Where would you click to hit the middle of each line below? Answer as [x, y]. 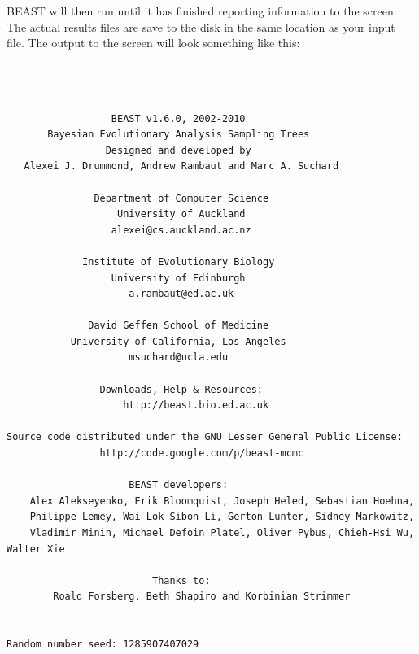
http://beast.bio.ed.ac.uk [196, 405]
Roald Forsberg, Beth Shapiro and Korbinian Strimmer [202, 597]
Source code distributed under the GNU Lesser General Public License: [205, 437]
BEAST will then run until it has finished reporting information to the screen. [202, 11]
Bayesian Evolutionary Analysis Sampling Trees [179, 135]
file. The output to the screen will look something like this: [153, 43]
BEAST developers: [179, 485]
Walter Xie [36, 549]
